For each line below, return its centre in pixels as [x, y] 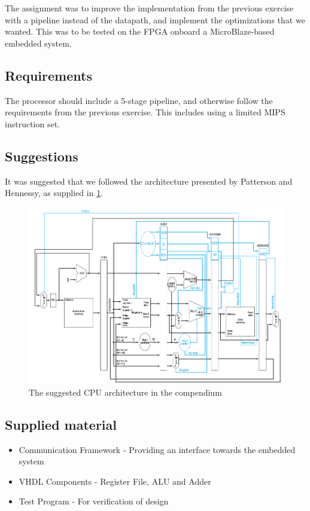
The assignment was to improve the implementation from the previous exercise [149, 8]
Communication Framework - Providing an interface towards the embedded [157, 449]
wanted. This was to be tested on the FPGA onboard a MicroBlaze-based [140, 31]
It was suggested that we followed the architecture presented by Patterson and [149, 181]
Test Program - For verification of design [94, 501]
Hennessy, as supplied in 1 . [54, 193]
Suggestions [42, 156]
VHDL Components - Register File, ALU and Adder [115, 481]
